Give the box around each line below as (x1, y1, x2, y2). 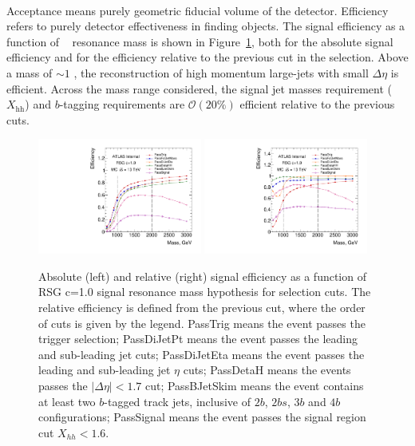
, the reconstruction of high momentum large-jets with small (73, 64, 369, 81)
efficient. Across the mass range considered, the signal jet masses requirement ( (6, 80, 393, 97)
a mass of (6, 64, 53, 81)
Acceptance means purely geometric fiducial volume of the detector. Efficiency (6, 2, 389, 18)
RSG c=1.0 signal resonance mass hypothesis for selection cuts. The (38, 283, 371, 300)
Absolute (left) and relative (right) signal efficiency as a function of (38, 267, 366, 284)
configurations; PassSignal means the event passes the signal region (38, 409, 366, 425)
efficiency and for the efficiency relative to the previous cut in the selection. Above (6, 49, 409, 65)
